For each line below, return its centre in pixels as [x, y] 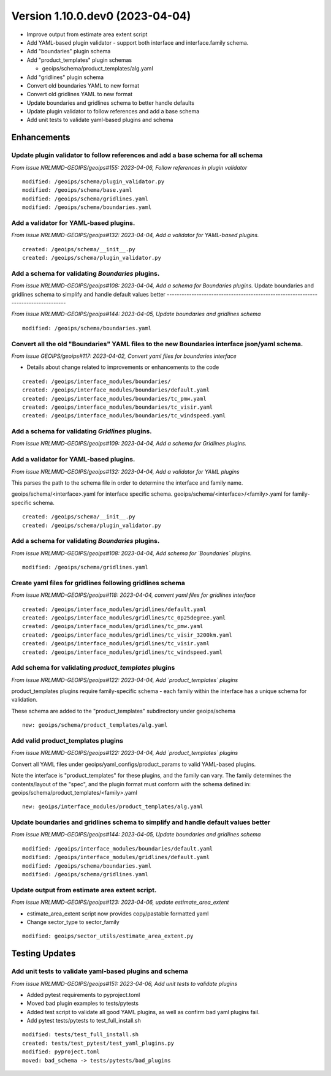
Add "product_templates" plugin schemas [79, 60]
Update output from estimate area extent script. [84, 890]
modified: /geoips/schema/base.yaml [77, 190]
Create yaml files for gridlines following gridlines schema [98, 583]
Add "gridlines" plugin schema [65, 77]
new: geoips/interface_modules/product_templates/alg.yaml [113, 807]
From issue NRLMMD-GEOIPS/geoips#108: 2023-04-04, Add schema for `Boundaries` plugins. [131, 553]
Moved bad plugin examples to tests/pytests [83, 1003]
